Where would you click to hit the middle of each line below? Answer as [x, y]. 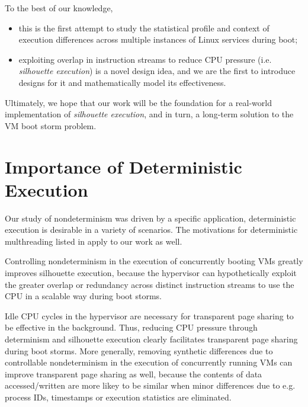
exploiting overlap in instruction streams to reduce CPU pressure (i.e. [145, 59]
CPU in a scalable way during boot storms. [83, 296]
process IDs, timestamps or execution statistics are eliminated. [118, 397]
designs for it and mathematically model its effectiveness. [122, 82]
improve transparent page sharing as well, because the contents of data [134, 374]
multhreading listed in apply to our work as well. [94, 241]
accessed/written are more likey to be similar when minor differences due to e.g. [150, 385]
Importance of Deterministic [123, 166]
